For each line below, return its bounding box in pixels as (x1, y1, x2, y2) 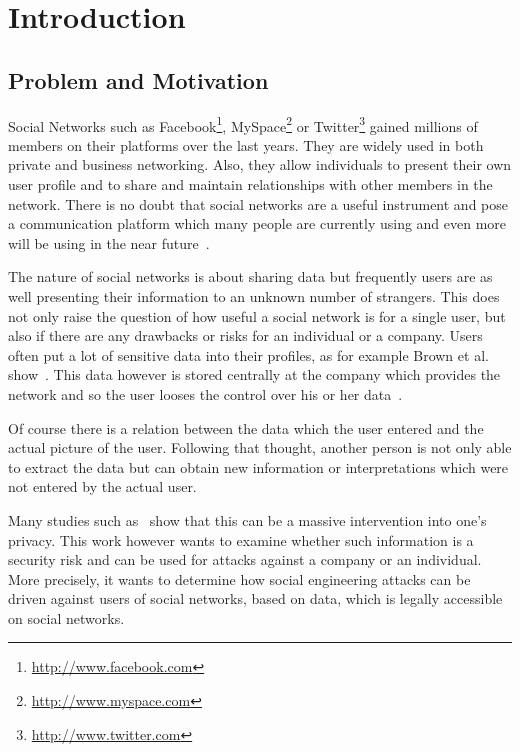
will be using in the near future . (8, 232, 210, 253)
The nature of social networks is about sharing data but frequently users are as (8, 266, 493, 287)
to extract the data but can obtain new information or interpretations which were (8, 456, 509, 477)
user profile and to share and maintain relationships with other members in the (8, 174, 493, 195)
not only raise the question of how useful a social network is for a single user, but (8, 305, 506, 326)
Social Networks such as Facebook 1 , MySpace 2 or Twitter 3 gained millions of (8, 112, 478, 136)
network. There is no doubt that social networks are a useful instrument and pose (8, 193, 508, 214)
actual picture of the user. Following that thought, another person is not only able (8, 437, 512, 458)
